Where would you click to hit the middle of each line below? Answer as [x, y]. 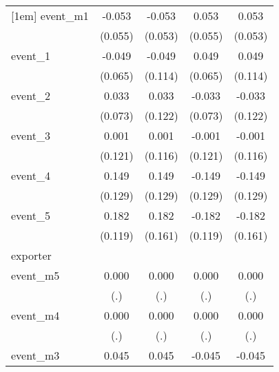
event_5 [31, 215]
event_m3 [35, 355]
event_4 [31, 175]
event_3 [31, 135]
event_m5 [35, 275]
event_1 [31, 55]
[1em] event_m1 [50, 15]
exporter [31, 255]
